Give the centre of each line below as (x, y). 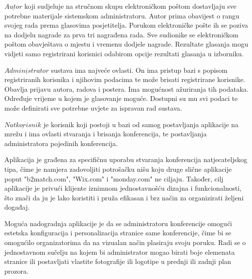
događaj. (17, 207)
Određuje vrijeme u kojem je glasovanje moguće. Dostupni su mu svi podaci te (121, 98)
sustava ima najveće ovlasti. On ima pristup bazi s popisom (139, 70)
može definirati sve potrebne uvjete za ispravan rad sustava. (93, 107)
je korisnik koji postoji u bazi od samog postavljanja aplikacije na (141, 124)
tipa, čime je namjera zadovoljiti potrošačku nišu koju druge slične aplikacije (118, 169)
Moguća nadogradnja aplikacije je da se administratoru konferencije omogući (118, 223)
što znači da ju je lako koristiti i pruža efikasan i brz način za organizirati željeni (124, 197)
